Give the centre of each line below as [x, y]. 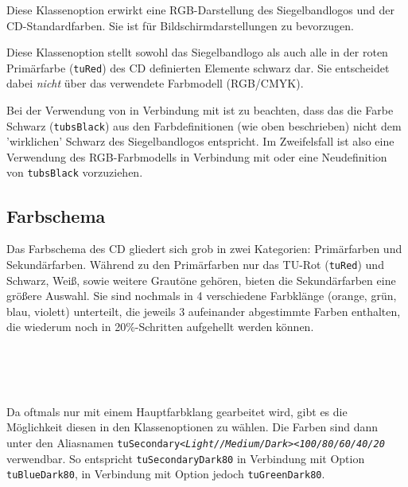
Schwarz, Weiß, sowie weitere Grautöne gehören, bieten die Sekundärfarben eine [201, 280]
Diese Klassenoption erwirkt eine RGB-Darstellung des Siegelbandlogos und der [200, 10]
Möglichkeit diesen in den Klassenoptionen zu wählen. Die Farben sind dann [192, 427]
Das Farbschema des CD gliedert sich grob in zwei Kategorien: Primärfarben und [204, 249]
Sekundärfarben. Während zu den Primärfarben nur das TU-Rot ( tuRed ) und [195, 264]
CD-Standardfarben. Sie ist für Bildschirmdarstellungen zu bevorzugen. [180, 25]
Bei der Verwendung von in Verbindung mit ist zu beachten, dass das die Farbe [200, 110]
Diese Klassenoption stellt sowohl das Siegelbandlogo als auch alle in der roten [197, 52]
